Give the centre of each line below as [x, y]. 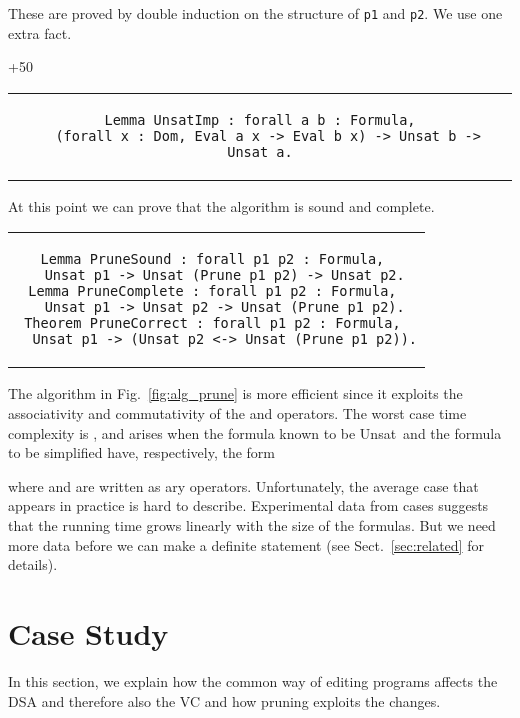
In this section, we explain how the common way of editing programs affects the [253, 680]
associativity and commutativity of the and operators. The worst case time [237, 413]
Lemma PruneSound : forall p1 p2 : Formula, [212, 259]
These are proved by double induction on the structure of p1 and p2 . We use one [255, 13]
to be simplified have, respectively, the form [142, 452]
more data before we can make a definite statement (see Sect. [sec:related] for [246, 544]
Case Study [88, 632]
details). [33, 564]
